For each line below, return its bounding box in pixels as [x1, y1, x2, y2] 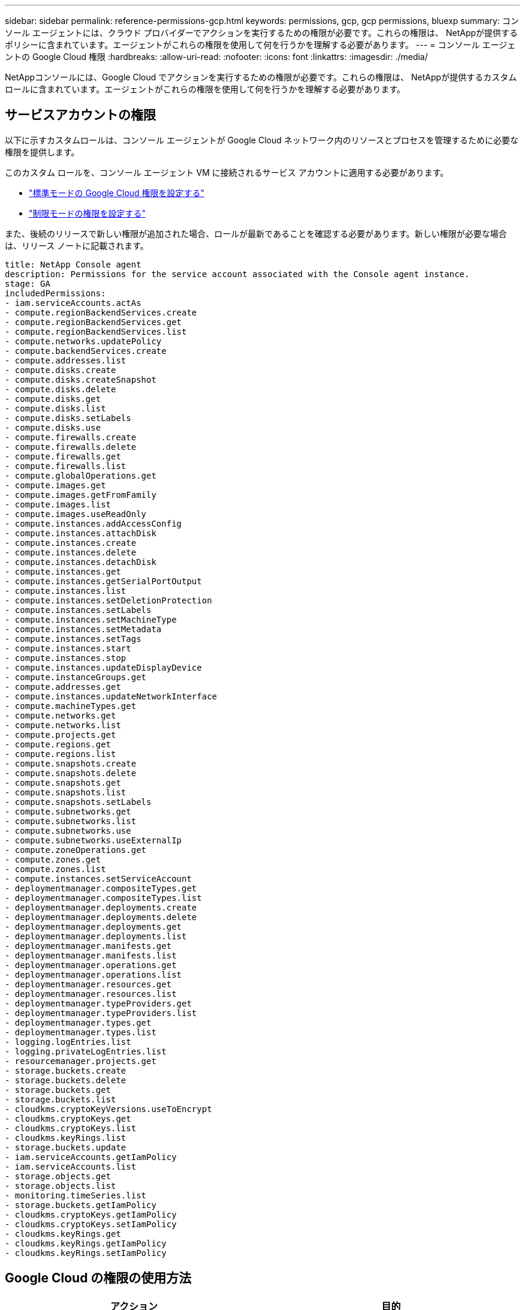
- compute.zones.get [5, 854, 101, 864]
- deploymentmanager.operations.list [5, 969, 182, 980]
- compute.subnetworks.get [5, 806, 131, 816]
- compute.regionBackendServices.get [5, 317, 182, 327]
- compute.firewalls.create [5, 432, 137, 442]
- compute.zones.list [5, 864, 106, 874]
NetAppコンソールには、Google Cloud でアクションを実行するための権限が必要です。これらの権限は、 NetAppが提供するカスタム [5, 72, 517, 82]
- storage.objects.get [5, 1171, 111, 1181]
